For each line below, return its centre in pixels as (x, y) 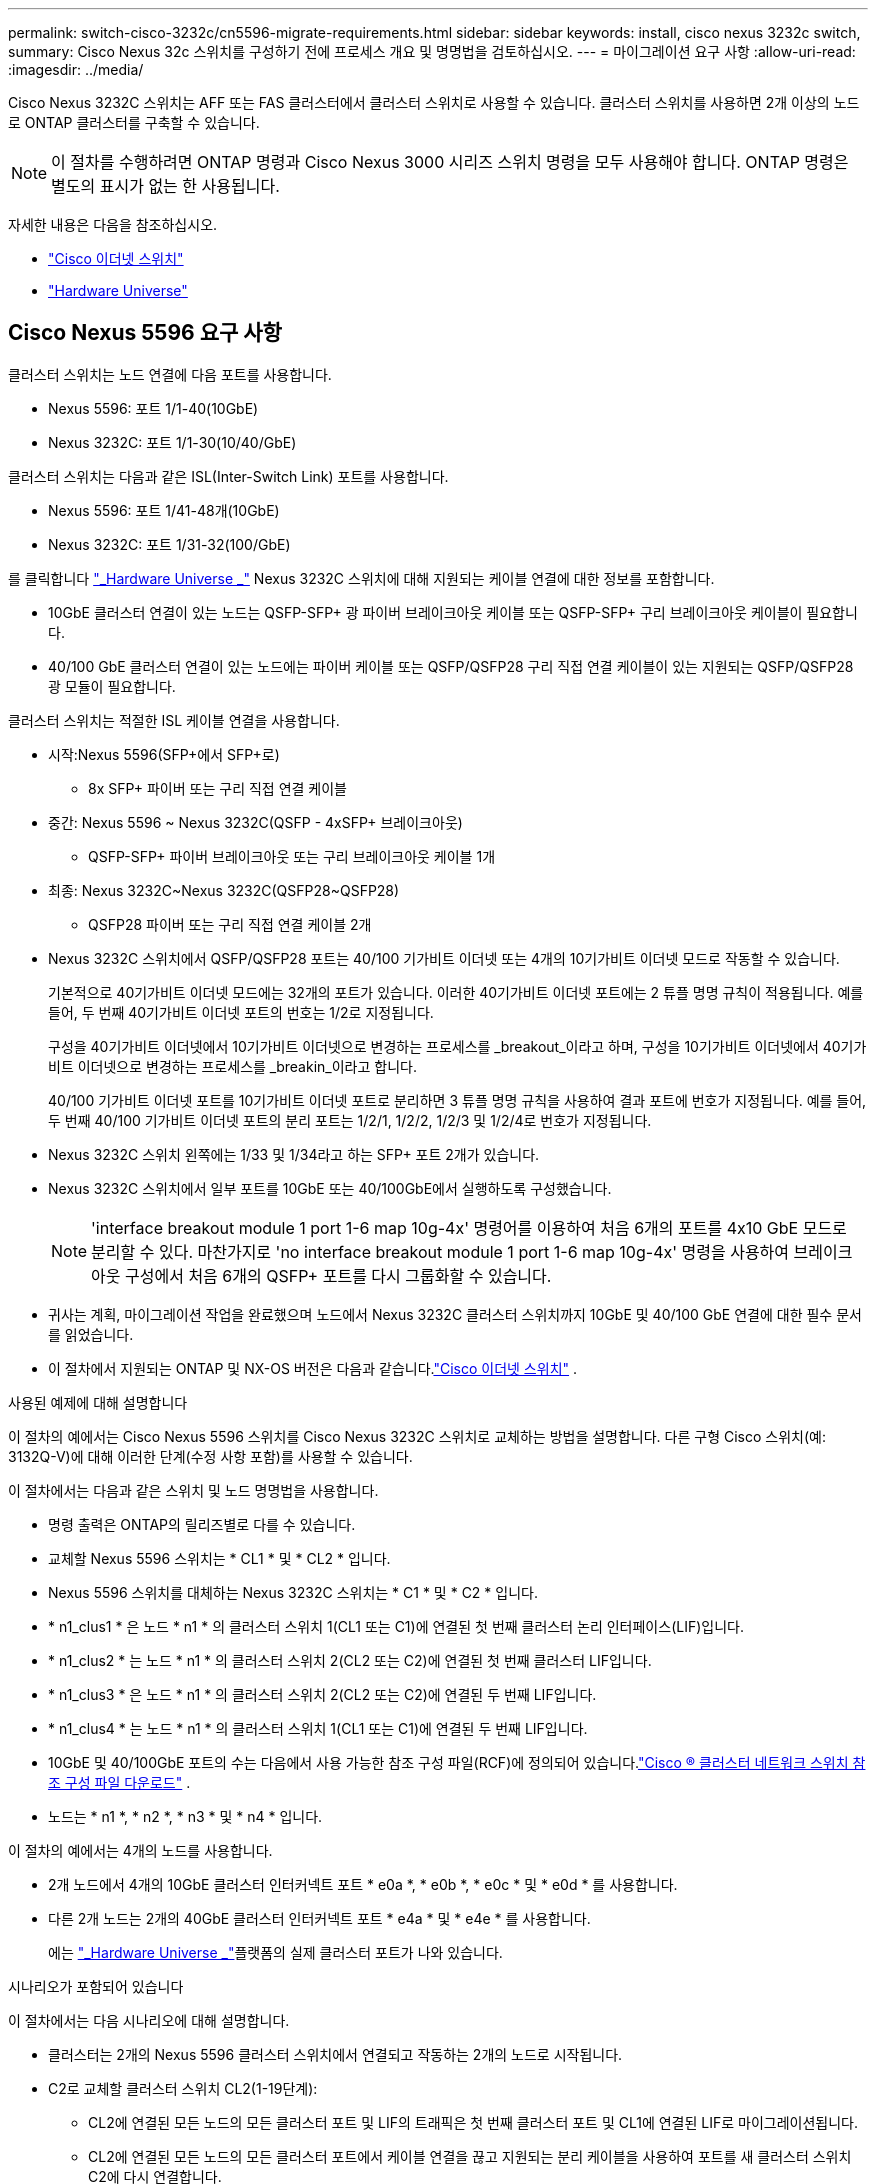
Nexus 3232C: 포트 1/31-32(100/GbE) (169, 544)
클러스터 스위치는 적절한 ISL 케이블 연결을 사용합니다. (174, 720)
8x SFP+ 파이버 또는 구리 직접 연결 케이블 (218, 788)
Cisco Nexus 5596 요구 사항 (145, 333)
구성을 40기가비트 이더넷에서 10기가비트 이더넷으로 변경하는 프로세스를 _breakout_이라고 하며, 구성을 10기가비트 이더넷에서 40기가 (457, 1046)
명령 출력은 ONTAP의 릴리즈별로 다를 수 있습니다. (202, 1524)
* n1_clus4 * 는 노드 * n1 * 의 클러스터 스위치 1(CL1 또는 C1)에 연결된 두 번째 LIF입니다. (318, 1728)
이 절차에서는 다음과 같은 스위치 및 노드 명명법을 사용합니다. (193, 1490)
